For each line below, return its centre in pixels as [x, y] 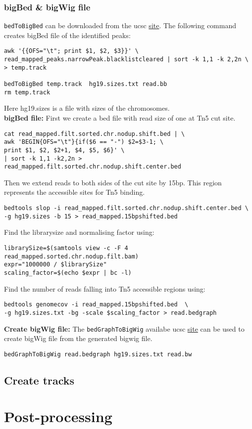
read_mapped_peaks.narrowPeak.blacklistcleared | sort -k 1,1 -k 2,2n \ [126, 60]
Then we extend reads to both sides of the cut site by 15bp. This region [113, 182]
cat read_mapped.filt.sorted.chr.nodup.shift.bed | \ [95, 134]
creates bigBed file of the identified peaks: [67, 35]
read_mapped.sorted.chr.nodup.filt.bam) [72, 256]
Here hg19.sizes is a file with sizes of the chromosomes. [87, 108]
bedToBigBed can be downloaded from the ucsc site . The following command [120, 25]
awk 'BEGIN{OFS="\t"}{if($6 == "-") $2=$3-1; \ [84, 142]
